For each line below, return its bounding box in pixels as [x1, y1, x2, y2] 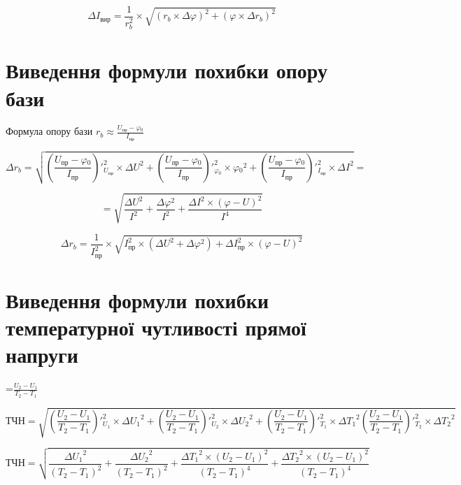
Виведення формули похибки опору [6, 56, 328, 85]
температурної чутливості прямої [6, 313, 306, 342]
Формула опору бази [6, 124, 93, 138]
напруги [6, 340, 78, 369]
